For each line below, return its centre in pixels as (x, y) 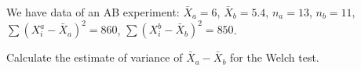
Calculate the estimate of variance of (95, 57)
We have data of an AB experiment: (93, 12)
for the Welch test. (275, 57)
